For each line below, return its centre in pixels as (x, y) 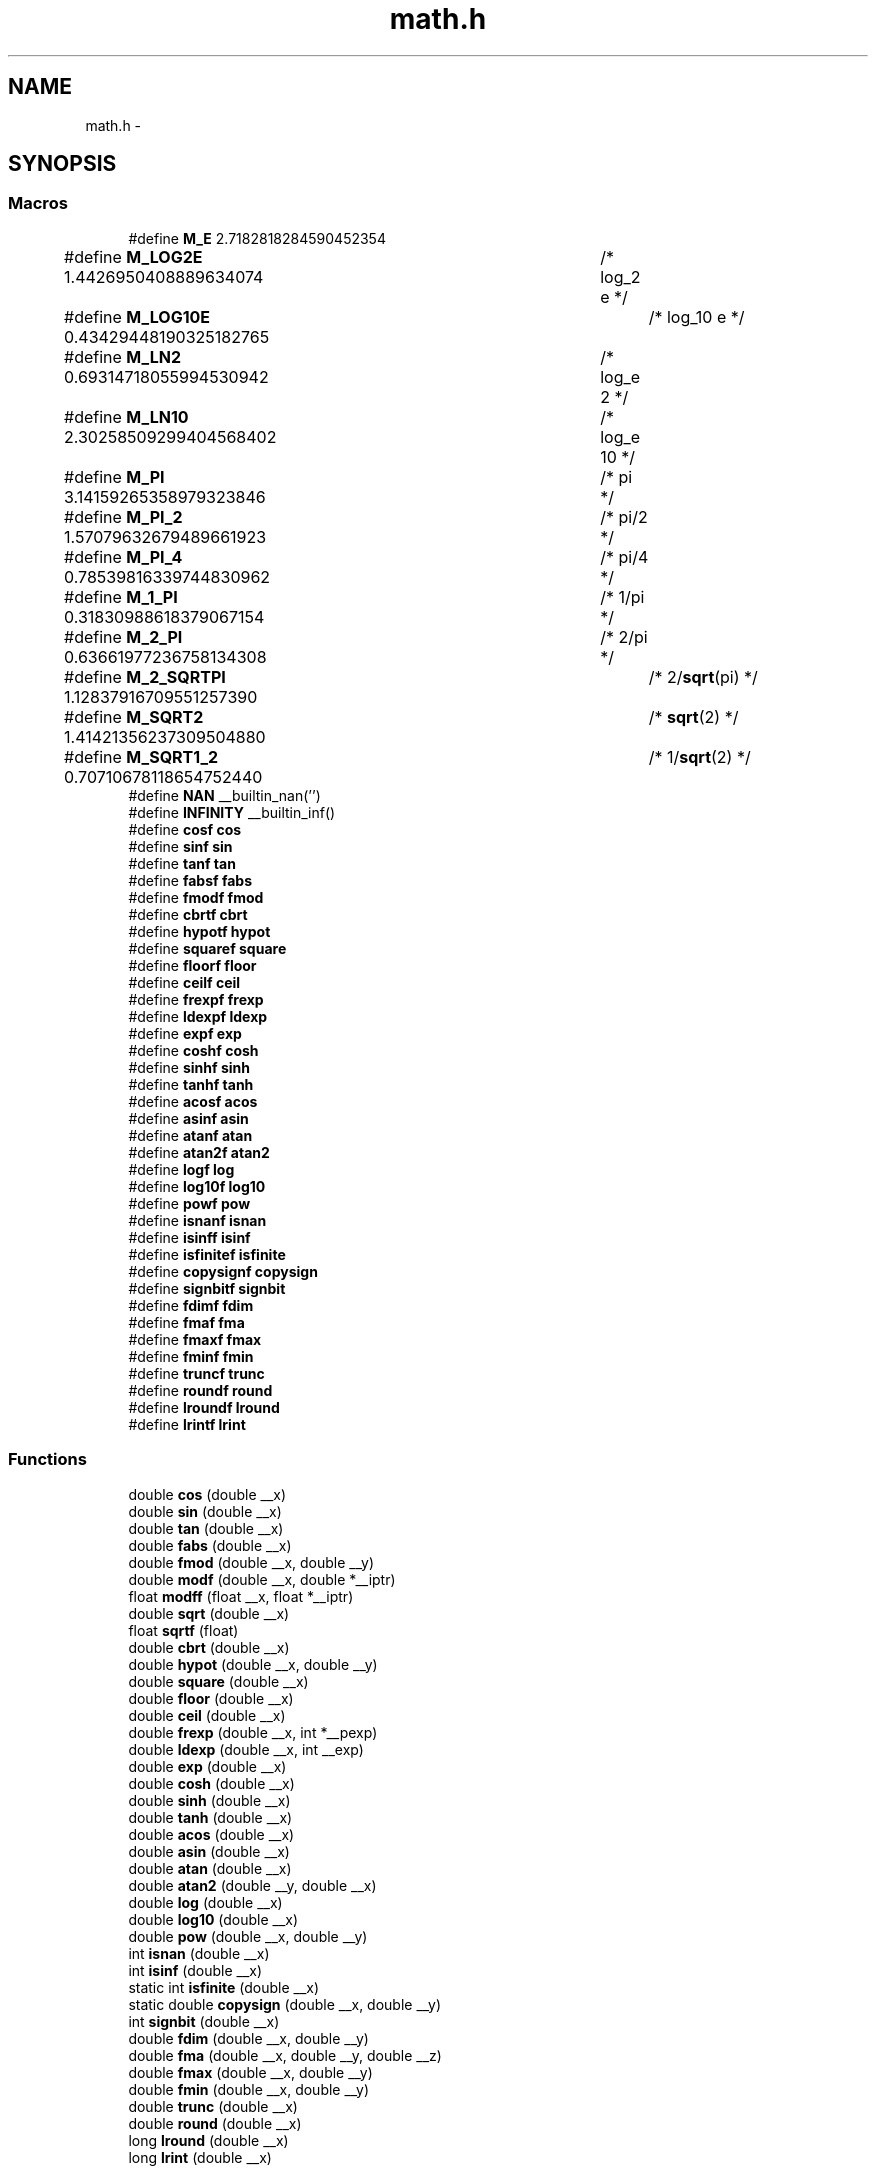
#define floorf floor (192, 965)
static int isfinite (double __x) (224, 1987)
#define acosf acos (193, 1101)
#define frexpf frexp (196, 999)
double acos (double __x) (211, 1834)
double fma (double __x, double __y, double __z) (285, 2055)
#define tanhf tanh (191, 1084)
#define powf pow (189, 1203)
